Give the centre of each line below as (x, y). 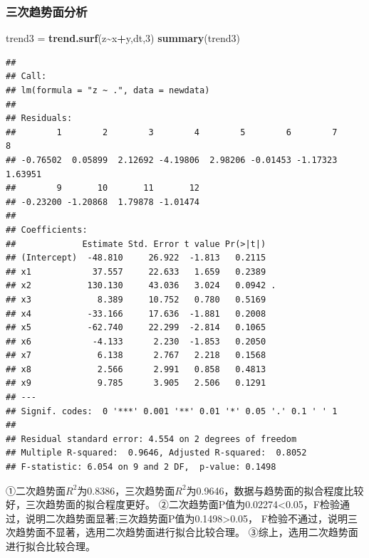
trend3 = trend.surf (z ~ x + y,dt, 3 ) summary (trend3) (123, 38)
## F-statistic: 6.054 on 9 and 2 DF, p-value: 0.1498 (141, 467)
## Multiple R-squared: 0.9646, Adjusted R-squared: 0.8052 (156, 453)
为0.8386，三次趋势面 (126, 490)
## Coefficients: (47, 230)
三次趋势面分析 (47, 11)
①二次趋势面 (36, 490)
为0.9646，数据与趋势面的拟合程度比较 (275, 490)
